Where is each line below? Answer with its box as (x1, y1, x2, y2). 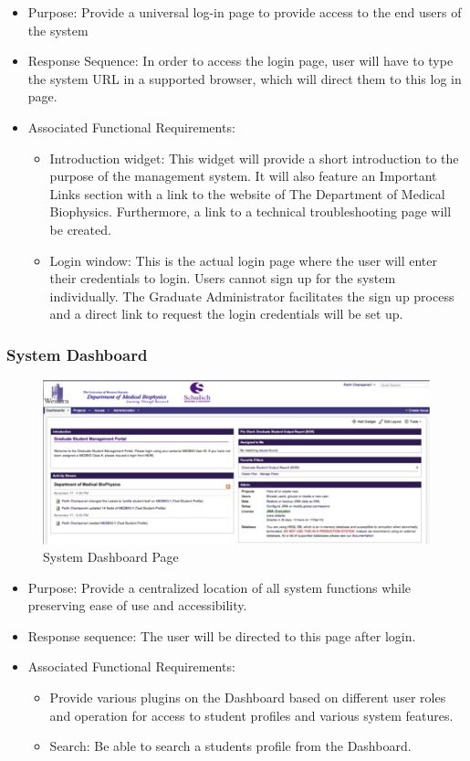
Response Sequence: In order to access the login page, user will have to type (27, 51, 454, 70)
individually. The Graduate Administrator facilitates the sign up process (49, 286, 454, 305)
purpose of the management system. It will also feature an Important (49, 166, 437, 185)
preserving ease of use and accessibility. (27, 596, 247, 615)
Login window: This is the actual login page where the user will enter (49, 250, 438, 270)
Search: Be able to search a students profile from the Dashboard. (49, 736, 412, 756)
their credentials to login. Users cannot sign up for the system (49, 269, 396, 288)
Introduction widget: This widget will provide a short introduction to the (49, 148, 459, 167)
